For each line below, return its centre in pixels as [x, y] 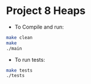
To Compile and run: [39, 27]
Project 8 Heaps [46, 11]
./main [14, 48]
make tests [19, 70]
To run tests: [30, 60]
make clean [19, 37]
